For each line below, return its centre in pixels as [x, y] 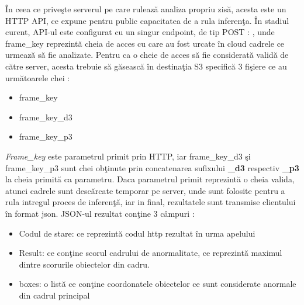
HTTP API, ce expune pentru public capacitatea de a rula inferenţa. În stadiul [147, 20]
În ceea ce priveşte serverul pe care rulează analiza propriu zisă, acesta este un [146, 9]
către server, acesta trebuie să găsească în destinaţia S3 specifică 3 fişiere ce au [146, 66]
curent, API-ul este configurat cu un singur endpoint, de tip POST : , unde [140, 32]
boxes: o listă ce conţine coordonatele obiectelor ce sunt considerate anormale [158, 284]
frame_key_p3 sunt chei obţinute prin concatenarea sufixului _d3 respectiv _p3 [152, 167]
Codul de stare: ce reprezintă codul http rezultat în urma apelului [137, 233]
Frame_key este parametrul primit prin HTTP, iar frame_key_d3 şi [128, 156]
